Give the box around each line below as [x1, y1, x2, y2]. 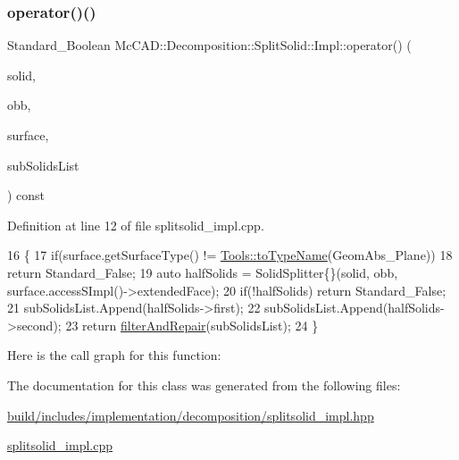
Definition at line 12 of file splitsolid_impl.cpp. [7, 215, 264, 234]
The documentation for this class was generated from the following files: [7, 375, 401, 394]
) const [7, 186, 46, 205]
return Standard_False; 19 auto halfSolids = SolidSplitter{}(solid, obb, [7, 263, 398, 281]
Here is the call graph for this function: [7, 346, 221, 364]
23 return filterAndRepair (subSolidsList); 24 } [65, 315, 319, 334]
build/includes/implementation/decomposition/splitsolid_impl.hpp [7, 406, 374, 424]
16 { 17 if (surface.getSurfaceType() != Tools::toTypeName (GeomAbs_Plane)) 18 [7, 246, 453, 264]
